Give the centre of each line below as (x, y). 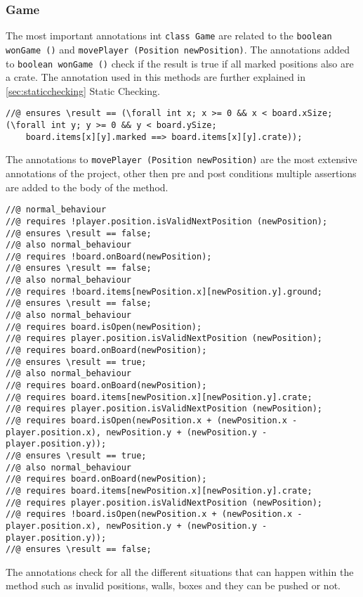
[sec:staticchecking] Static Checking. (83, 90)
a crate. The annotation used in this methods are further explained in (156, 77)
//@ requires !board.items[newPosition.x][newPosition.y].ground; (164, 291)
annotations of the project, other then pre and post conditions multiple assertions (181, 173)
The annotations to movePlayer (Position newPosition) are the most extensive (181, 159)
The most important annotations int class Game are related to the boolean (169, 36)
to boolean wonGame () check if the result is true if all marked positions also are (180, 63)
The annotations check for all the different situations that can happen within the (180, 571)
